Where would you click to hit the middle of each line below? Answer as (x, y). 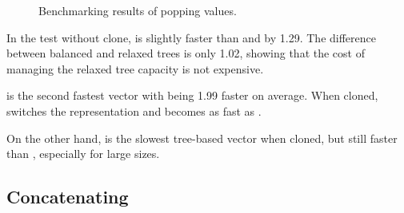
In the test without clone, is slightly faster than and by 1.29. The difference (191, 37)
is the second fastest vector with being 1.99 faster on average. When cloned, (192, 95)
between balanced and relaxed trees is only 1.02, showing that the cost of (186, 53)
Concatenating (68, 197)
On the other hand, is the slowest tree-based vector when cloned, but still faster (202, 138)
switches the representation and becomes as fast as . (134, 110)
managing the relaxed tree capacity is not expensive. (135, 68)
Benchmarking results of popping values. (138, 10)
